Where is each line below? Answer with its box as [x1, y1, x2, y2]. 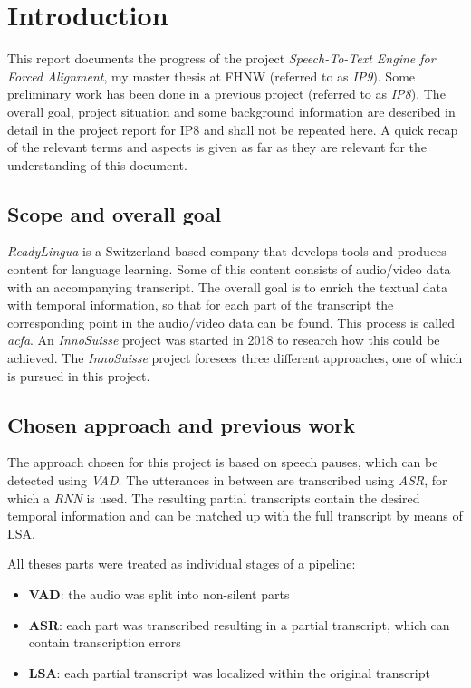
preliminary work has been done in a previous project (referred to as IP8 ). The [7, 84, 446, 103]
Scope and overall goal [7, 199, 222, 227]
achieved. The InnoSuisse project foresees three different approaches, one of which [7, 349, 463, 368]
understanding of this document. [7, 155, 187, 174]
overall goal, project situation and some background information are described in [7, 101, 456, 120]
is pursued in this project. [7, 366, 150, 385]
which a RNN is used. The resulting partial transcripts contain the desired [7, 488, 420, 507]
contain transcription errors [28, 633, 181, 652]
